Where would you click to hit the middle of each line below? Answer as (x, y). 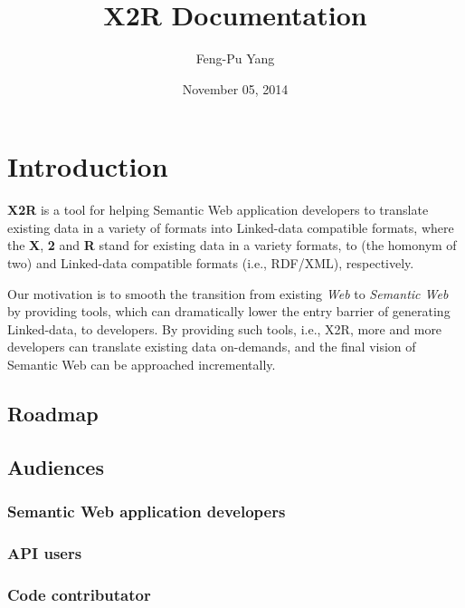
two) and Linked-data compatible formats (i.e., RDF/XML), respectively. (211, 263)
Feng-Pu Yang (235, 58)
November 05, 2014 (235, 88)
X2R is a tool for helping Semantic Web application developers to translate (218, 210)
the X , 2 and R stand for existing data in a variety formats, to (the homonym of (232, 245)
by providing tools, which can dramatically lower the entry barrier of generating (229, 311)
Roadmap (53, 413)
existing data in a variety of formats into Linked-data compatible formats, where (231, 227)
